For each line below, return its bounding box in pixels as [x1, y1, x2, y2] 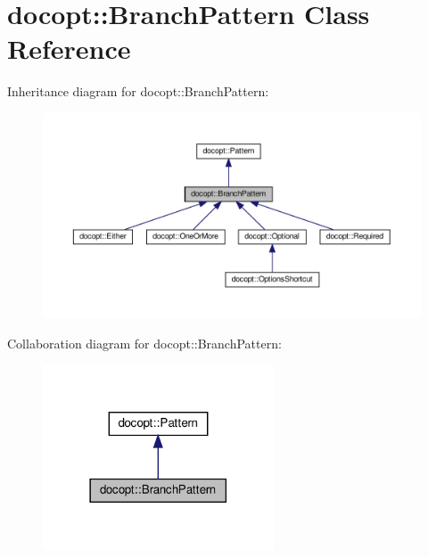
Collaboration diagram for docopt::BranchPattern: [7, 333, 282, 352]
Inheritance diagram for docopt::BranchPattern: [7, 82, 269, 101]
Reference [7, 30, 131, 67]
